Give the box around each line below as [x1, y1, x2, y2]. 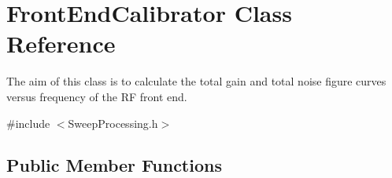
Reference [6, 27, 116, 60]
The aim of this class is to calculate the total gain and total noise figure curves [6, 73, 386, 89]
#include [6, 114, 50, 131]
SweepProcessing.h [68, 114, 158, 131]
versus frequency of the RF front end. [6, 88, 187, 104]
